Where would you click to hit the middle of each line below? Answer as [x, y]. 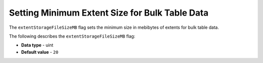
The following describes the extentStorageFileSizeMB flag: [72, 36]
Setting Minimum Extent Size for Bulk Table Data [109, 13]
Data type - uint [37, 45]
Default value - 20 [40, 52]
